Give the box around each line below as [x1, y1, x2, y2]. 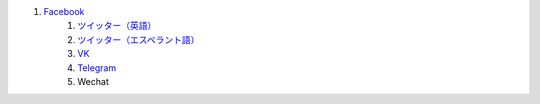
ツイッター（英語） [77, 20, 157, 32]
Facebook [43, 6, 85, 17]
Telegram [77, 61, 117, 74]
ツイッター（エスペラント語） [77, 33, 200, 45]
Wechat [77, 75, 109, 87]
